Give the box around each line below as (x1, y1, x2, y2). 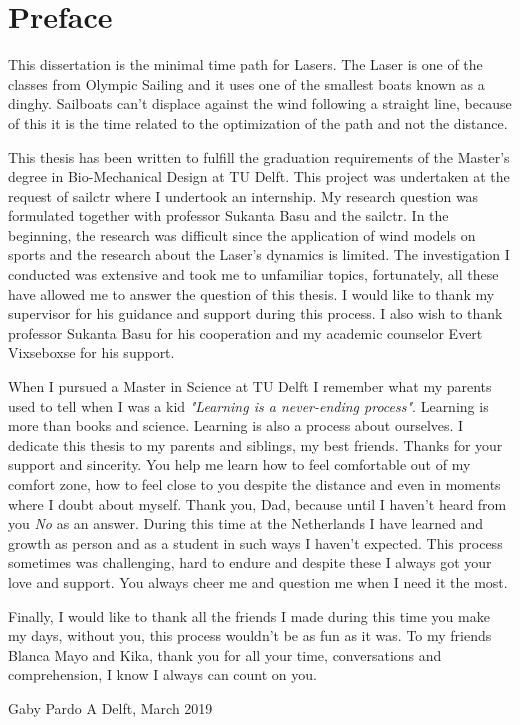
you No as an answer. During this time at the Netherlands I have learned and (8, 513, 484, 534)
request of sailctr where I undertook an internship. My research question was (8, 185, 479, 206)
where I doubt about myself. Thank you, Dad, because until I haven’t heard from (8, 493, 507, 514)
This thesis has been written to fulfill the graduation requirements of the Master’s (8, 146, 510, 167)
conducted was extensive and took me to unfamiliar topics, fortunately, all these (8, 264, 499, 285)
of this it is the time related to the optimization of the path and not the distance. (8, 112, 508, 133)
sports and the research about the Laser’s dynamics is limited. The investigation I (8, 244, 510, 265)
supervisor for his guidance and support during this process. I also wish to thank (8, 303, 503, 324)
